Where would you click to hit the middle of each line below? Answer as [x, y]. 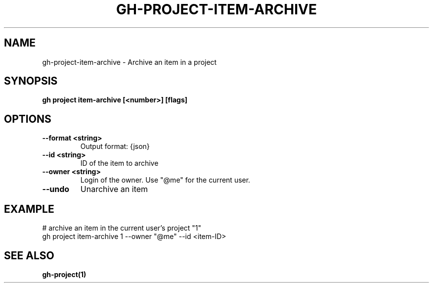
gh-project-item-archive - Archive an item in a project [130, 62]
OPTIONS [28, 119]
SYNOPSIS [31, 81]
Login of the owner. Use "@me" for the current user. [165, 180]
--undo [56, 189]
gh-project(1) [64, 274]
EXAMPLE [29, 209]
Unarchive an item [114, 189]
